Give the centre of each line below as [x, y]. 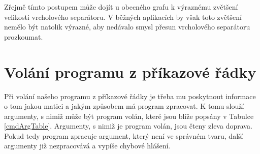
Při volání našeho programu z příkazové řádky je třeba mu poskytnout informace [130, 96]
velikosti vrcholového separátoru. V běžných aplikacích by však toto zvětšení [123, 17]
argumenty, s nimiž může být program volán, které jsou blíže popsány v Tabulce [129, 116]
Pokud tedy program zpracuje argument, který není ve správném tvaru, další [124, 135]
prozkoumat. [24, 36]
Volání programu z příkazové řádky [130, 71]
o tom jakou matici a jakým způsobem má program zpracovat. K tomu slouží [124, 106]
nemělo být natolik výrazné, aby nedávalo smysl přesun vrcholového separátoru [127, 27]
